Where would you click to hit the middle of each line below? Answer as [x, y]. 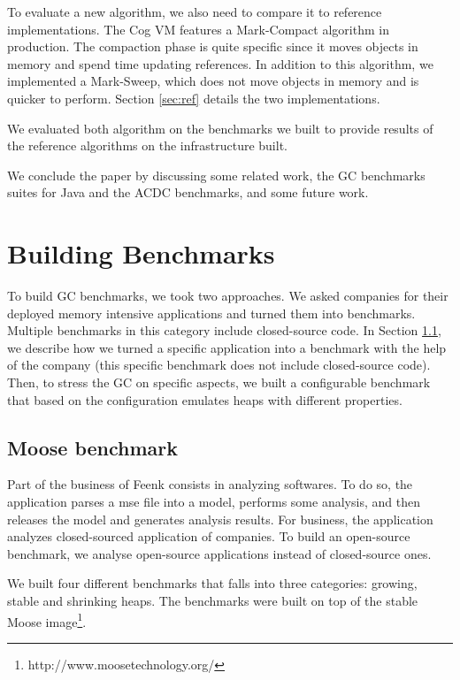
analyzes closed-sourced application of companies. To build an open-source [209, 536]
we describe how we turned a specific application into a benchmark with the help [227, 347]
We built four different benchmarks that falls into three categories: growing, [212, 583]
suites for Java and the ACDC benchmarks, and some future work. [188, 192]
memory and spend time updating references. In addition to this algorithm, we [220, 63]
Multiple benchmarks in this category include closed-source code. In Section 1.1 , [224, 330]
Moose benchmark [93, 447]
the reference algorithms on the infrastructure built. [147, 145]
